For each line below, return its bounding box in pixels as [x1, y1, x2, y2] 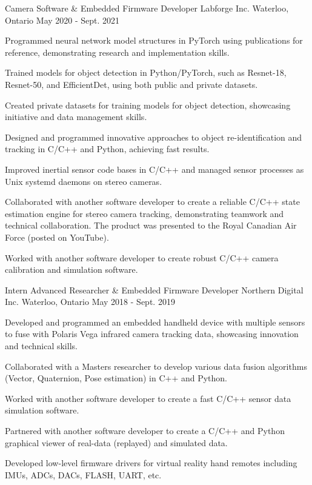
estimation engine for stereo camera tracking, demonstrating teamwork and [5, 207, 284, 219]
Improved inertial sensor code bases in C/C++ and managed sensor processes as [5, 162, 304, 175]
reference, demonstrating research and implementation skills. [5, 45, 230, 58]
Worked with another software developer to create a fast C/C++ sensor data [5, 392, 291, 404]
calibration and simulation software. [5, 263, 138, 276]
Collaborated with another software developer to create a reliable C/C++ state [5, 195, 300, 208]
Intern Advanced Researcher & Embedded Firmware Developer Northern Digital [5, 283, 304, 296]
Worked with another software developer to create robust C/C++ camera [5, 251, 279, 264]
